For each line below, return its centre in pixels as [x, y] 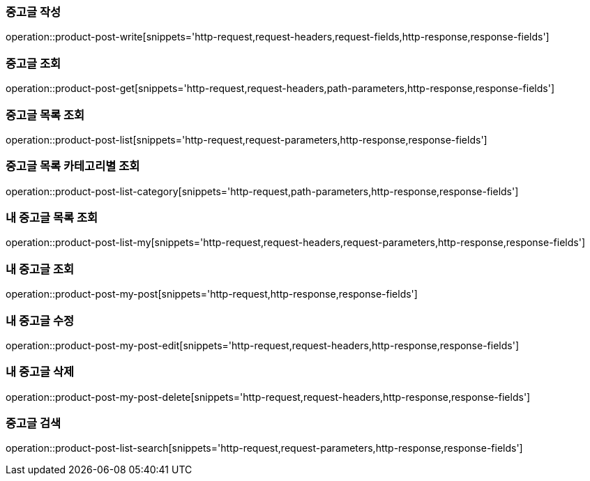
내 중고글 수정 [40, 320]
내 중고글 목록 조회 [52, 217]
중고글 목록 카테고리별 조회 [73, 166]
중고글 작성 [33, 12]
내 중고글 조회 [40, 269]
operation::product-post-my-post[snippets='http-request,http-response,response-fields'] [212, 294]
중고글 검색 [33, 423]
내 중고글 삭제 [40, 372]
